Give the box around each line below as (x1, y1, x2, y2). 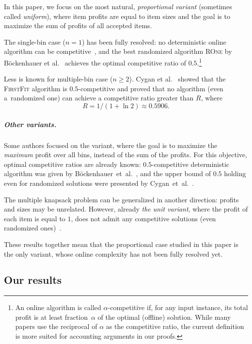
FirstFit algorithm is (4, 83, 67, 93)
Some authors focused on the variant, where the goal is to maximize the (4, 140, 218, 150)
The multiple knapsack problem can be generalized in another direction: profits (4, 194, 239, 204)
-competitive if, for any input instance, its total (108, 302, 248, 312)
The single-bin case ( (4, 36, 65, 47)
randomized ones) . (4, 223, 62, 233)
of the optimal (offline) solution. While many (97, 311, 231, 322)
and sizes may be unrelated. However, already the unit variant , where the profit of (4, 204, 248, 214)
